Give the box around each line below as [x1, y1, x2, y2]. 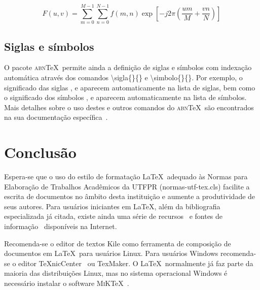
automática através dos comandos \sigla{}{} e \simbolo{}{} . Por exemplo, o [4, 72, 243, 82]
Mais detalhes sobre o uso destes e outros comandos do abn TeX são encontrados [4, 102, 254, 112]
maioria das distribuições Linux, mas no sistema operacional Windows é [4, 268, 228, 278]
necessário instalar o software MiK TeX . [4, 277, 129, 288]
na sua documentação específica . [4, 112, 108, 122]
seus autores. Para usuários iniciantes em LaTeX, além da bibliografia [4, 201, 220, 211]
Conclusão [4, 142, 77, 163]
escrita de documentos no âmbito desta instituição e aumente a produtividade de [4, 191, 255, 202]
